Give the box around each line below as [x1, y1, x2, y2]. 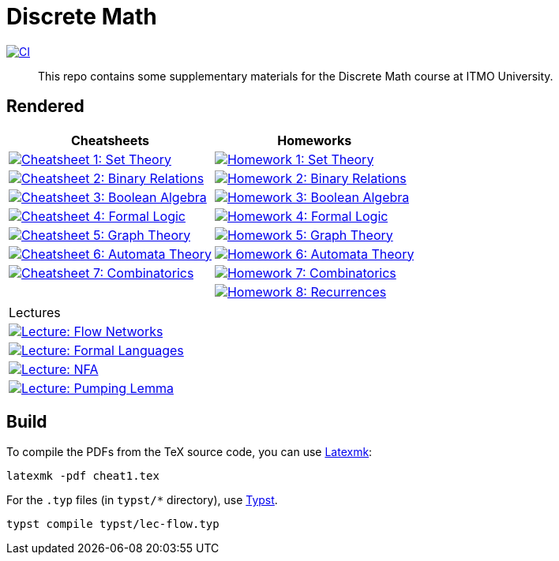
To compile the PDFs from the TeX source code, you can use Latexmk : [6, 445, 373, 459]
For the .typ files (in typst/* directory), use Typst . [6, 493, 278, 507]
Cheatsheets [70, 132, 150, 148]
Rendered [6, 96, 84, 117]
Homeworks [277, 132, 352, 148]
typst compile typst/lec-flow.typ [6, 518, 219, 531]
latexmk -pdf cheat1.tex [6, 469, 159, 483]
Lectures [9, 304, 61, 320]
